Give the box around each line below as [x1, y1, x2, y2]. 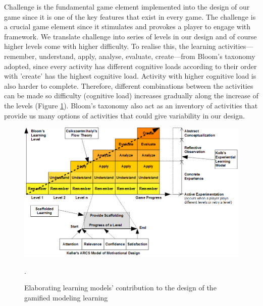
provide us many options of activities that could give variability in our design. [4, 110, 245, 120]
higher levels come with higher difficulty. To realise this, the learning [4, 41, 216, 51]
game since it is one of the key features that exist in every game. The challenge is [4, 11, 256, 22]
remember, [4, 50, 37, 61]
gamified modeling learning [24, 292, 108, 302]
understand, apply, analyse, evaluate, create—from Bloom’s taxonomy [39, 50, 255, 61]
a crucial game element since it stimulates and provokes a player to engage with [4, 21, 251, 32]
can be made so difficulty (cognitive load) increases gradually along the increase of [4, 90, 259, 101]
